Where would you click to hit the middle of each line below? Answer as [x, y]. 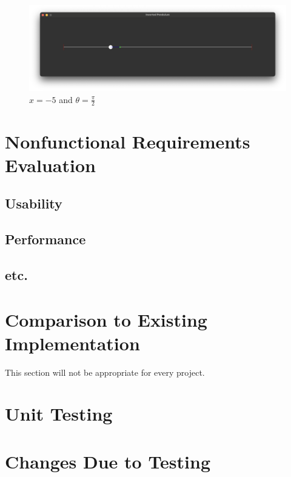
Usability [34, 203]
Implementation [72, 343]
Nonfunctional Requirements [128, 141]
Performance [45, 239]
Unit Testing [59, 414]
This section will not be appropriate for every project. [105, 372]
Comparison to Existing [106, 319]
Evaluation [50, 165]
